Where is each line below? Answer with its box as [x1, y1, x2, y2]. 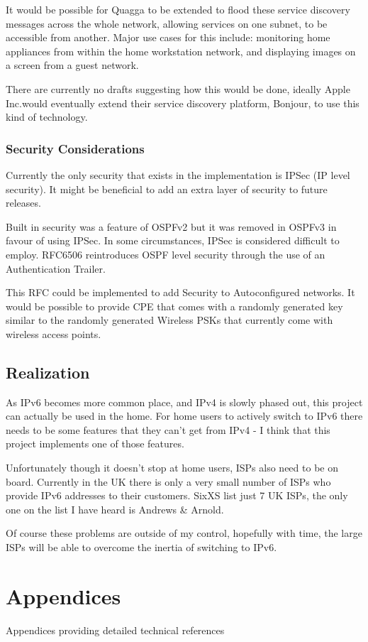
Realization [6, 361, 90, 383]
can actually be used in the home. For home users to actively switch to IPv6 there [6, 408, 363, 423]
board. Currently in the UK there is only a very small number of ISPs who [6, 474, 331, 489]
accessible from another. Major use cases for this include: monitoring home [6, 30, 330, 45]
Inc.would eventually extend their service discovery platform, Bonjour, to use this [6, 95, 359, 110]
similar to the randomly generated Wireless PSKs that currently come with [6, 312, 333, 327]
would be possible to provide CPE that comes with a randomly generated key [6, 298, 343, 313]
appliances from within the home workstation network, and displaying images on [6, 43, 356, 58]
